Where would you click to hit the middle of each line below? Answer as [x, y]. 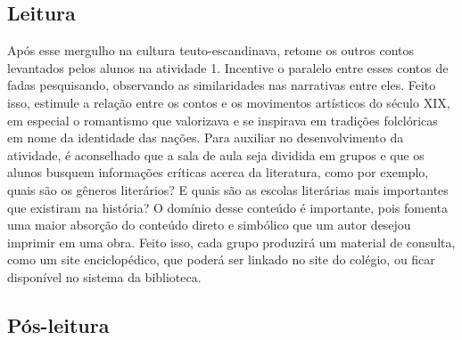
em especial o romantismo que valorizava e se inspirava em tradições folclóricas [223, 120]
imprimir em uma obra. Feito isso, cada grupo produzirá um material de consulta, [231, 242]
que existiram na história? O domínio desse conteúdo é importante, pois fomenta [227, 207]
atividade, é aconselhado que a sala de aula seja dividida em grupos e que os [216, 154]
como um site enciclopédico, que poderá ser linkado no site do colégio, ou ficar [221, 259]
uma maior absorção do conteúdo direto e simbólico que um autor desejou [209, 225]
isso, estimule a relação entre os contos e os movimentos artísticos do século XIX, [229, 102]
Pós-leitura [58, 324]
